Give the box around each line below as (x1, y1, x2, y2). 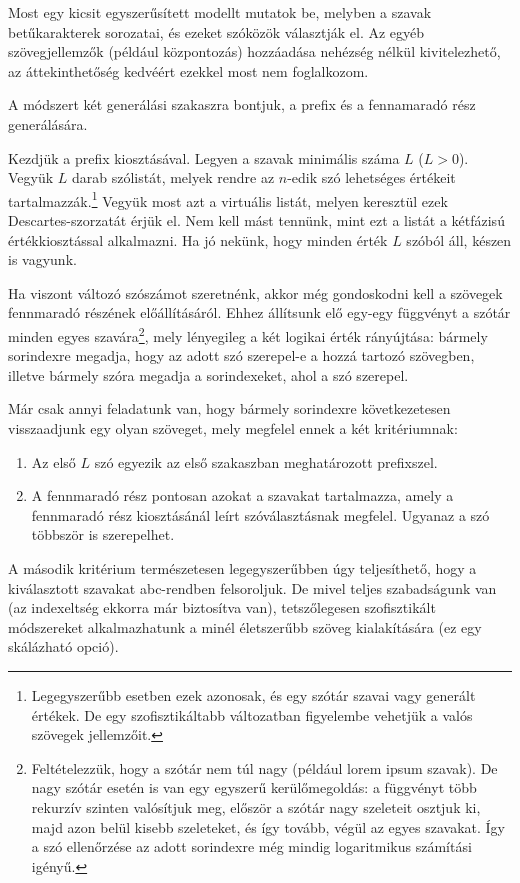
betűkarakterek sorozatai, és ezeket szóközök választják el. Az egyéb (8, 21, 425, 42)
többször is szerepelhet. (31, 524, 175, 545)
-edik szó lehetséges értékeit (287, 167, 456, 188)
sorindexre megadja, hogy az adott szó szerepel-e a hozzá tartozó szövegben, (8, 345, 475, 366)
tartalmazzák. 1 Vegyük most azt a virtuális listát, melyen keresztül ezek (8, 187, 448, 211)
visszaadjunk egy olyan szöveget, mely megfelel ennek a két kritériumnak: (8, 418, 458, 438)
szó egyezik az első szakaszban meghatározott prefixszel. (94, 451, 438, 472)
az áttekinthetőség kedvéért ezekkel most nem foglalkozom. (8, 60, 369, 81)
